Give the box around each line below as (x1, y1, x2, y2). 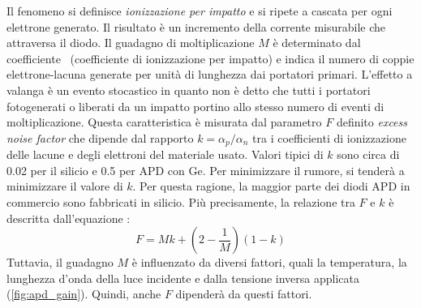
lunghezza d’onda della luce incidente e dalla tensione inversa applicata (6, 269, 359, 286)
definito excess (336, 113, 408, 130)
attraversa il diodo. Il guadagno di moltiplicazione (6, 34, 255, 51)
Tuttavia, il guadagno (6, 254, 114, 271)
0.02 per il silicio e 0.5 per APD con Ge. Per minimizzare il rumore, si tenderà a (6, 161, 405, 178)
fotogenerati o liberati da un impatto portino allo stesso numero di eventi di (6, 97, 384, 114)
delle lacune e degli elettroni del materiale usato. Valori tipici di (6, 146, 324, 163)
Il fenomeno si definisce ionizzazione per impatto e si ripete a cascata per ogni (6, 2, 393, 19)
